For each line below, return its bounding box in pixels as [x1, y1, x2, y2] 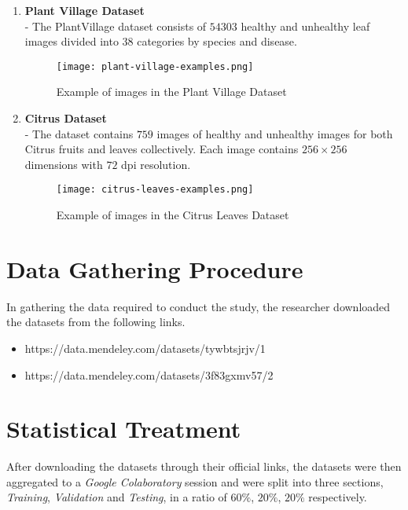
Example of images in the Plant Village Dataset [56, 83, 287, 100]
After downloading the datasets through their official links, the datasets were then [6, 458, 402, 475]
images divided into [24, 33, 119, 50]
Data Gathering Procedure [6, 252, 303, 284]
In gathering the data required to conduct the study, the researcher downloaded [6, 298, 391, 314]
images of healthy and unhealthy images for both [156, 125, 393, 141]
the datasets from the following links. [6, 314, 186, 330]
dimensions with [24, 156, 103, 172]
